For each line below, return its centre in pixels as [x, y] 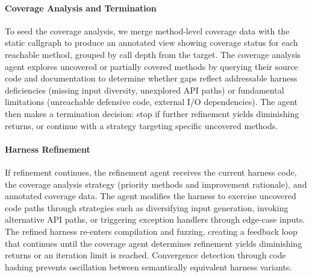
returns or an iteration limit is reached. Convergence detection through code [145, 255]
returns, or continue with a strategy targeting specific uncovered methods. [142, 125]
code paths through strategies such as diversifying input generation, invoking [147, 207]
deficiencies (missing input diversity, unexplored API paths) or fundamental [145, 90]
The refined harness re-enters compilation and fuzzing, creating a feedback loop [151, 231]
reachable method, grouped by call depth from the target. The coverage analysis [153, 54]
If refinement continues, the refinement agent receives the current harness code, [151, 172]
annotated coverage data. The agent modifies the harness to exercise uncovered [151, 196]
